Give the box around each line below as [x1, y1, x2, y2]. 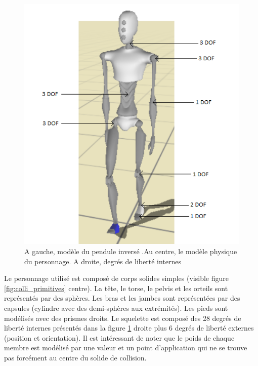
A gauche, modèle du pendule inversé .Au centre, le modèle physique [24, 246, 237, 256]
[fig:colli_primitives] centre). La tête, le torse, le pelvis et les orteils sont [4, 282, 228, 293]
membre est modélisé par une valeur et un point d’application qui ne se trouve [4, 342, 247, 353]
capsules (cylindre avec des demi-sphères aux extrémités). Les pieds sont [4, 302, 228, 313]
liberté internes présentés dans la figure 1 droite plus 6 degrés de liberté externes [4, 322, 254, 333]
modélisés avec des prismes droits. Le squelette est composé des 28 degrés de [4, 312, 241, 323]
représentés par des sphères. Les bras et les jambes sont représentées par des [4, 293, 240, 303]
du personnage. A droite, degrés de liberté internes [24, 256, 181, 266]
